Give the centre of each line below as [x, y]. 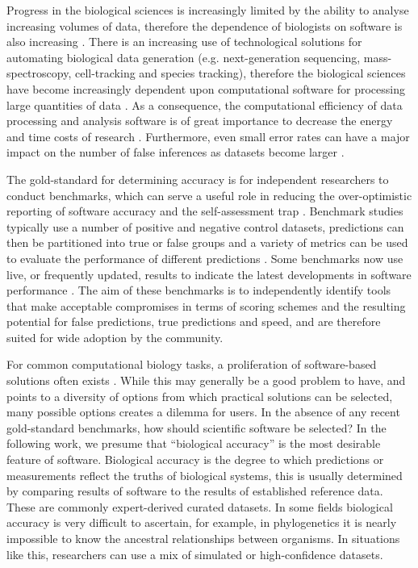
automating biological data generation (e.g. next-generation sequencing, [184, 57]
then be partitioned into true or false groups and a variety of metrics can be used [207, 242]
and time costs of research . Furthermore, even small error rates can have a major [208, 136]
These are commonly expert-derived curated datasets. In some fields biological [200, 506]
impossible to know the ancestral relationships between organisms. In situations [203, 538]
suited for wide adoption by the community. [115, 337]
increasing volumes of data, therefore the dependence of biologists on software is [205, 25]
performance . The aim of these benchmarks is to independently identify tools [199, 290]
